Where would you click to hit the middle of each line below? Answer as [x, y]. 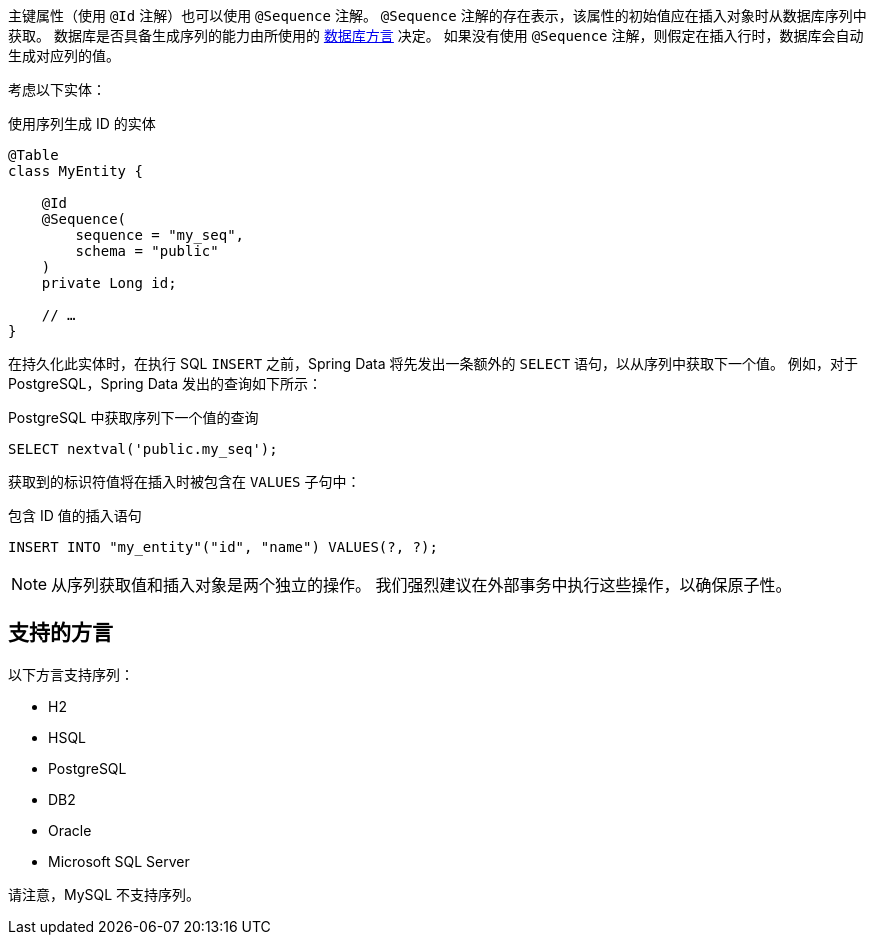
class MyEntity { [75, 171]
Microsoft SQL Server [119, 861]
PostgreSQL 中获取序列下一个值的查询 [133, 417]
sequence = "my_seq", [160, 235]
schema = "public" [147, 251]
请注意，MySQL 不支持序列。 [104, 894]
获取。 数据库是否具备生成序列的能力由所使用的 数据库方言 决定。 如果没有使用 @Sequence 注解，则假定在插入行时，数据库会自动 [436, 35]
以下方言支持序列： [71, 674]
